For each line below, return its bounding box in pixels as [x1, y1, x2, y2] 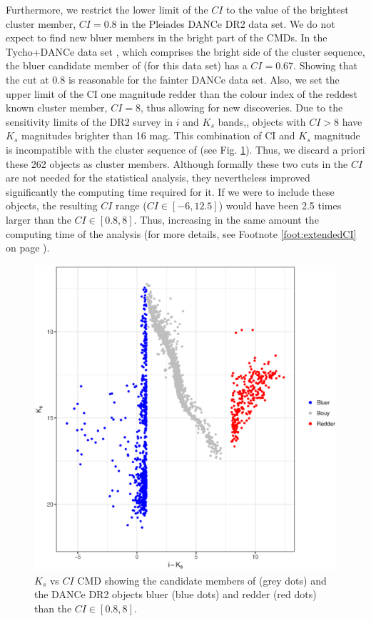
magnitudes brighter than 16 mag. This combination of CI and [21, 128, 295, 143]
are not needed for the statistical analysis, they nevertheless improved [6, 170, 310, 185]
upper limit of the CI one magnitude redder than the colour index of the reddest [6, 86, 358, 101]
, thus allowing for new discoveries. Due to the [140, 100, 343, 115]
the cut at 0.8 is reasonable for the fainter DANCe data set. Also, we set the [6, 71, 340, 86]
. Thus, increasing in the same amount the [133, 212, 319, 227]
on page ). [6, 240, 50, 255]
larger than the [6, 212, 71, 227]
